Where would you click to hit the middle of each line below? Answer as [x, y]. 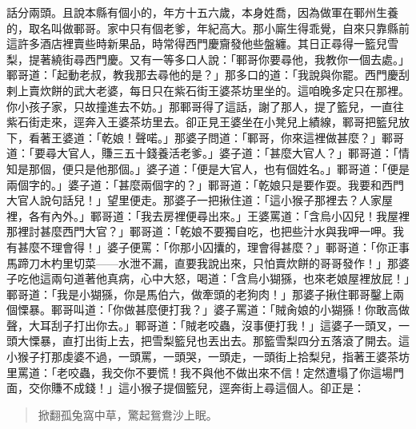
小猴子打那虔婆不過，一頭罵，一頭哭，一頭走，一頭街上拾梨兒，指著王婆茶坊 [208, 357]
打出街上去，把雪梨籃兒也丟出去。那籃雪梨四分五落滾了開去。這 [241, 341]
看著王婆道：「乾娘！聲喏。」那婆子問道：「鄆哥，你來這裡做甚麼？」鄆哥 [216, 137]
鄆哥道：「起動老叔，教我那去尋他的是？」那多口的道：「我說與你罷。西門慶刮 [208, 75]
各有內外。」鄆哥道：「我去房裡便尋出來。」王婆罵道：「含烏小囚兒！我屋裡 [219, 215]
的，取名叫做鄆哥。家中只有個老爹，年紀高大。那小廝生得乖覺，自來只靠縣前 [208, 28]
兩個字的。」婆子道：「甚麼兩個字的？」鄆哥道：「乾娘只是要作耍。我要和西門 [205, 184]
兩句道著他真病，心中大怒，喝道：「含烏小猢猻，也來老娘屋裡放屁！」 [230, 278]
